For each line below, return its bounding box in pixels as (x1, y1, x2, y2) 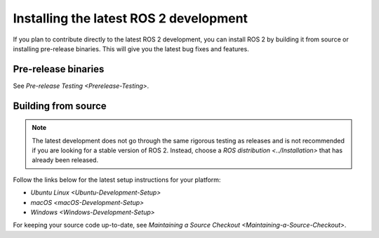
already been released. (32, 156, 98, 164)
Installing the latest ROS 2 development (13, 11, 248, 26)
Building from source (13, 100, 107, 112)
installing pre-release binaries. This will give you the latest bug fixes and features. (13, 44, 249, 53)
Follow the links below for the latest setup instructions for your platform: (13, 176, 221, 184)
